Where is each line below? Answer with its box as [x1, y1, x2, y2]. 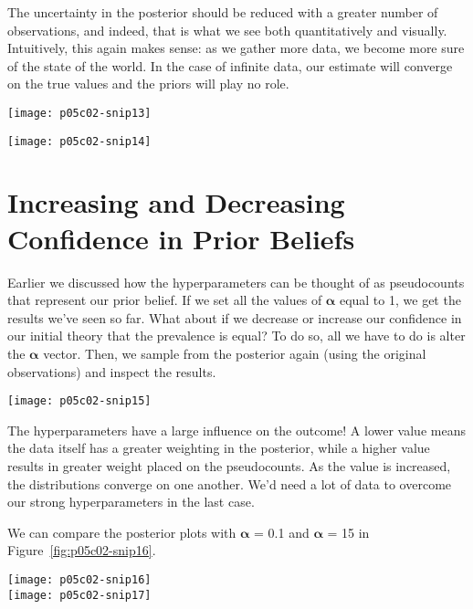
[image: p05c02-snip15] [7, 394, 152, 408]
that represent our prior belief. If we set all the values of [7, 290, 322, 310]
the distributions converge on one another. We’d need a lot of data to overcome [7, 474, 452, 493]
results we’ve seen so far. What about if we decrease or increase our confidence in [7, 308, 462, 327]
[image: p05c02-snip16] [7, 572, 152, 586]
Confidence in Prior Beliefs [7, 219, 355, 257]
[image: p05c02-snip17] [7, 588, 152, 602]
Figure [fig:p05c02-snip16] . [7, 541, 156, 560]
